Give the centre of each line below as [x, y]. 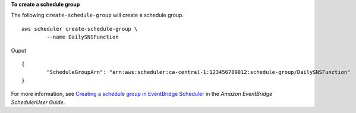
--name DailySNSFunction [83, 37]
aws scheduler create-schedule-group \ [80, 29]
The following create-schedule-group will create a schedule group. [97, 15]
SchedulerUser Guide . [38, 102]
